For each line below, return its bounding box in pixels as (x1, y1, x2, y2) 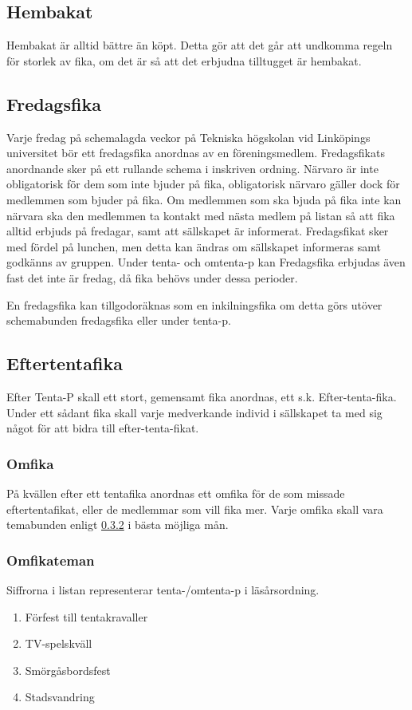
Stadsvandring (25, 688, 95, 705)
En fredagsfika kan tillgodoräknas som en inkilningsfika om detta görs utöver (6, 296, 383, 313)
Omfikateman (6, 550, 95, 570)
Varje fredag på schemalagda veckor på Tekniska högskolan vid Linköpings (6, 128, 371, 145)
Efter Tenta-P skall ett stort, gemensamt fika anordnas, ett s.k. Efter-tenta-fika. (6, 388, 397, 404)
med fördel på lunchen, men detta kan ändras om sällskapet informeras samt (6, 238, 381, 254)
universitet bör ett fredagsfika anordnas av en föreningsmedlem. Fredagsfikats (6, 144, 385, 161)
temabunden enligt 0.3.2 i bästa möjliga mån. (6, 516, 229, 533)
